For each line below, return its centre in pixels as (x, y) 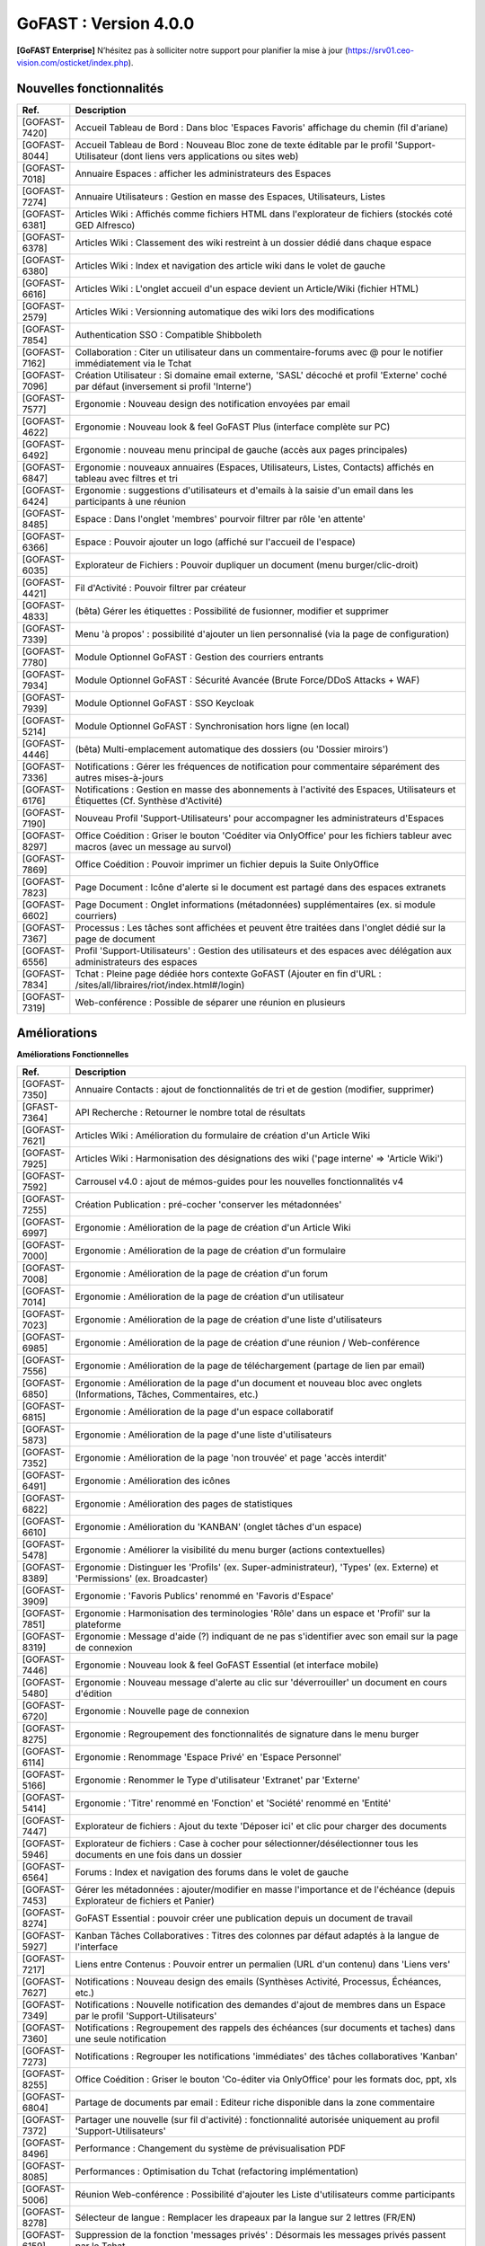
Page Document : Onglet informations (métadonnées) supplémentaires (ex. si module (255, 905)
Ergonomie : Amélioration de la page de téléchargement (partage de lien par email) (250, 1366)
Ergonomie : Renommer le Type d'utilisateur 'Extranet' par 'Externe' (218, 1780)
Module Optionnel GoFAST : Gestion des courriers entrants (199, 657)
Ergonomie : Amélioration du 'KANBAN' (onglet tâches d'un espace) (219, 1526)
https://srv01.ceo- (381, 50)
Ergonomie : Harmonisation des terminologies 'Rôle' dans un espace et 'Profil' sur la (253, 1613)
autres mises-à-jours (119, 777)
